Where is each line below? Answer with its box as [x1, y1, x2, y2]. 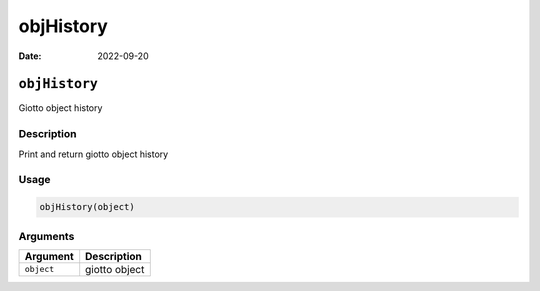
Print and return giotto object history [18, 148, 169, 160]
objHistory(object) [39, 201, 135, 213]
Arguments [18, 229, 75, 243]
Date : [18, 50, 42, 62]
